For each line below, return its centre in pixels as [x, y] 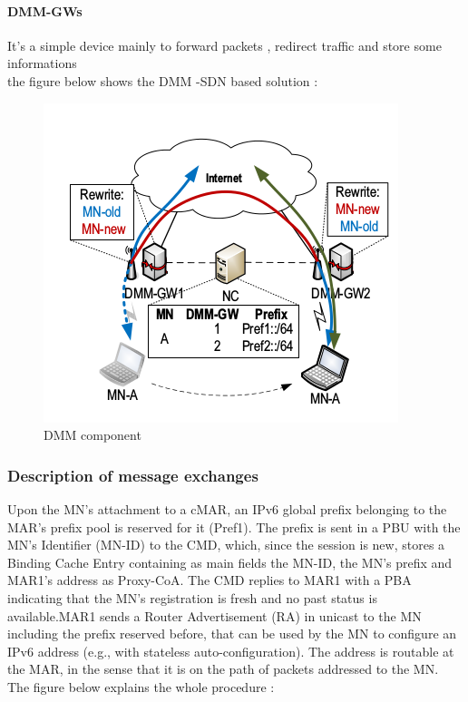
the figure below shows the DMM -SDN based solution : [163, 80]
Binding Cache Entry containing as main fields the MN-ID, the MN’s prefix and [230, 562]
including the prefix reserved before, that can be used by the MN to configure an [232, 634]
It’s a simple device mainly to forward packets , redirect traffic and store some [224, 45]
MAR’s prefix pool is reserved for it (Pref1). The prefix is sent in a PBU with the [234, 526]
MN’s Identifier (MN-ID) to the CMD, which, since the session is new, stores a [226, 545]
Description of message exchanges [133, 475]
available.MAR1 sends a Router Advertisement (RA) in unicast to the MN [214, 615]
